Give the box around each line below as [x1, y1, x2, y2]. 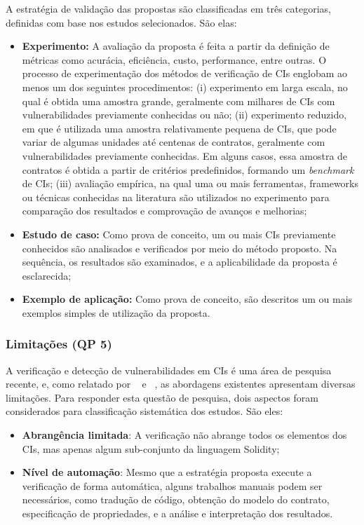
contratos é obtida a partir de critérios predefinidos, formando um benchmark [22, 162, 354, 177]
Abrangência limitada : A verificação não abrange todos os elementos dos [22, 428, 347, 442]
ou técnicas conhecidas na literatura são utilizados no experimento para [22, 189, 330, 204]
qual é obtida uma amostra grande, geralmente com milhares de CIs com [22, 93, 335, 108]
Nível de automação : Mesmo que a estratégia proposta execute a [22, 465, 312, 479]
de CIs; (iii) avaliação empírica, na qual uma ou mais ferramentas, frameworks [22, 176, 358, 191]
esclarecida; [22, 268, 72, 282]
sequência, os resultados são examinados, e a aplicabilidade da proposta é [22, 254, 337, 269]
